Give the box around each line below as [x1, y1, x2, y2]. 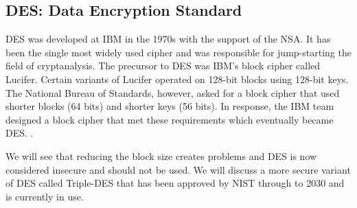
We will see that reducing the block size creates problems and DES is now [5, 148, 317, 163]
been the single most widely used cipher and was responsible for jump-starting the [5, 45, 352, 59]
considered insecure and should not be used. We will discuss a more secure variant [5, 162, 351, 176]
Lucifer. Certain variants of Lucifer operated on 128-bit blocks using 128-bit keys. [5, 71, 349, 86]
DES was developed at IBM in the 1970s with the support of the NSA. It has [5, 32, 331, 46]
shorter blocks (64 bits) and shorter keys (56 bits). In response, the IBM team [5, 99, 334, 113]
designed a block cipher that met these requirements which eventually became [5, 112, 334, 126]
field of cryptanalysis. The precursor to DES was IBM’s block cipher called [5, 58, 321, 73]
